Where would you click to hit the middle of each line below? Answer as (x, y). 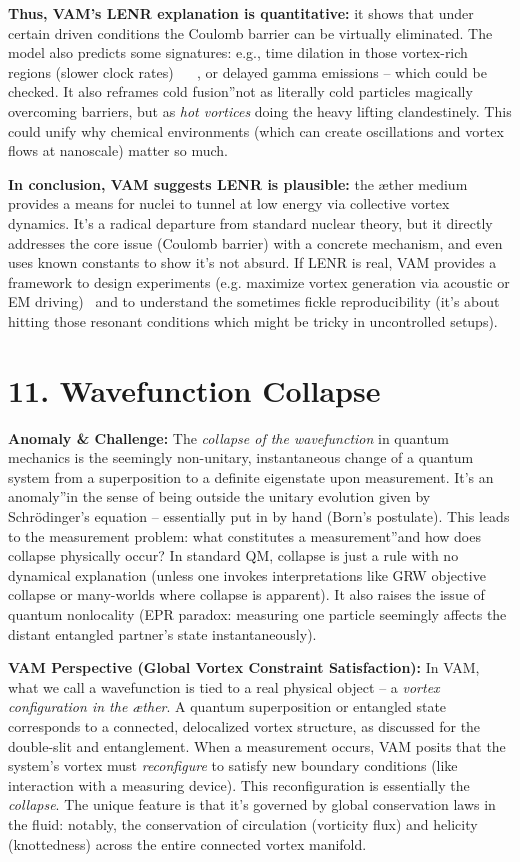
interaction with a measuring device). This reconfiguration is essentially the (239, 784)
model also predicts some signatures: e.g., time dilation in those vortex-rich (238, 52)
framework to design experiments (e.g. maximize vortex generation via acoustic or (259, 281)
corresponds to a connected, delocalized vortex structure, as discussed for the (244, 725)
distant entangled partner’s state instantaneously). (162, 633)
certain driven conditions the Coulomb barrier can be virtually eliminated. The (250, 32)
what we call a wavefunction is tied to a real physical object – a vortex (224, 686)
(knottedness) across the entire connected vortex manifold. (187, 843)
